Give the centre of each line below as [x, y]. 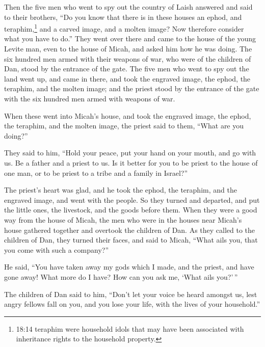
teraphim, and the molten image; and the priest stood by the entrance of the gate [132, 88]
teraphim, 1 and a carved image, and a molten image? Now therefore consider [124, 28]
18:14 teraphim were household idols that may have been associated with [130, 328]
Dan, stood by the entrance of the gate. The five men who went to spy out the [127, 69]
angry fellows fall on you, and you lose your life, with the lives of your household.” [132, 304]
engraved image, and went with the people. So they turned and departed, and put [132, 199]
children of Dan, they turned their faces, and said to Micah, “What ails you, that [131, 240]
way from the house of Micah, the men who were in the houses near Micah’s [123, 219]
